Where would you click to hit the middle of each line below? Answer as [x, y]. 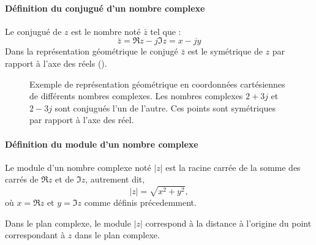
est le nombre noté [106, 31]
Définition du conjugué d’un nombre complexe [105, 8]
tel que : [166, 31]
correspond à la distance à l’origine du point [228, 223]
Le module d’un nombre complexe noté [78, 167]
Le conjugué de [33, 31]
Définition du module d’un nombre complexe [102, 144]
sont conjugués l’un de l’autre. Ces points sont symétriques [165, 107]
